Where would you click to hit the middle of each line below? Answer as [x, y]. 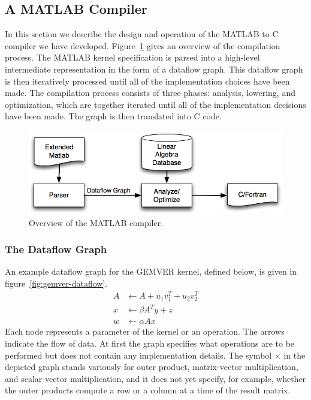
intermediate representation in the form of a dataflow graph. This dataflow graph [154, 69]
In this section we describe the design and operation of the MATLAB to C [142, 34]
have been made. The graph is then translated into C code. [113, 116]
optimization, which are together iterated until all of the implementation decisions [155, 104]
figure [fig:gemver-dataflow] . [56, 283]
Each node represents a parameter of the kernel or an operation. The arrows [145, 331]
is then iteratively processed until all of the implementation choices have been [147, 81]
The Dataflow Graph [56, 249]
